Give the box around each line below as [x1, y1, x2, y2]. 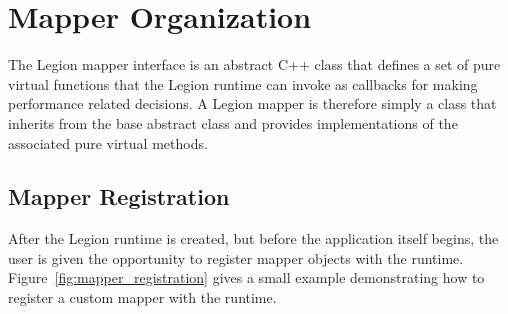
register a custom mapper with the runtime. [8, 287, 277, 308]
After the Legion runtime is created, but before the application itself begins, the [8, 228, 499, 249]
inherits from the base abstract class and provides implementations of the [8, 112, 458, 133]
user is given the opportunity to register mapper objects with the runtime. [8, 247, 464, 268]
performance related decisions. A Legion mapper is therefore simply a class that [8, 93, 497, 114]
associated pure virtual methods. [8, 132, 208, 153]
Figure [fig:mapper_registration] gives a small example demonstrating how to [8, 267, 485, 288]
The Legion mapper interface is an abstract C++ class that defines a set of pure [8, 54, 501, 75]
